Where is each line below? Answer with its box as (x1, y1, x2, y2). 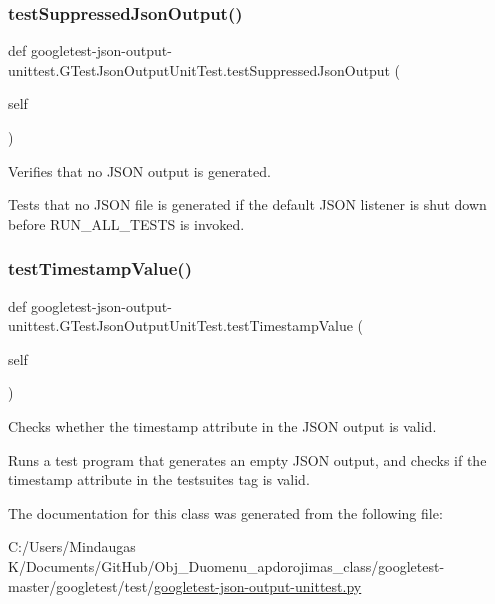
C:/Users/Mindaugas (8, 536, 136, 557)
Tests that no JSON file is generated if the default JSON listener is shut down (8, 194, 487, 215)
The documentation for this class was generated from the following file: (8, 502, 443, 523)
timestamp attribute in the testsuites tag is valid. (8, 469, 310, 490)
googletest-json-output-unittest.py (154, 575, 362, 596)
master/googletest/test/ (8, 575, 155, 596)
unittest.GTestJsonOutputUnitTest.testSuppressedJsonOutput (8, 59, 390, 80)
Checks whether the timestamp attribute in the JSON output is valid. (8, 415, 437, 436)
